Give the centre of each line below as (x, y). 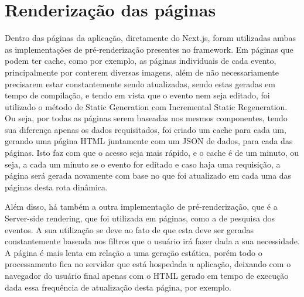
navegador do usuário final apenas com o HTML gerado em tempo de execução (147, 275)
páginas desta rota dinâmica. (56, 187)
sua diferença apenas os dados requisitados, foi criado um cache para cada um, (146, 129)
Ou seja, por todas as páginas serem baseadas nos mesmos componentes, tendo (146, 118)
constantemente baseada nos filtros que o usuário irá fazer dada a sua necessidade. (152, 241)
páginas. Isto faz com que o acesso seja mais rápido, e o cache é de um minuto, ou (152, 153)
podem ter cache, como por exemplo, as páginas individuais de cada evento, (141, 61)
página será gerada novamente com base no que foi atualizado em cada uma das (148, 175)
